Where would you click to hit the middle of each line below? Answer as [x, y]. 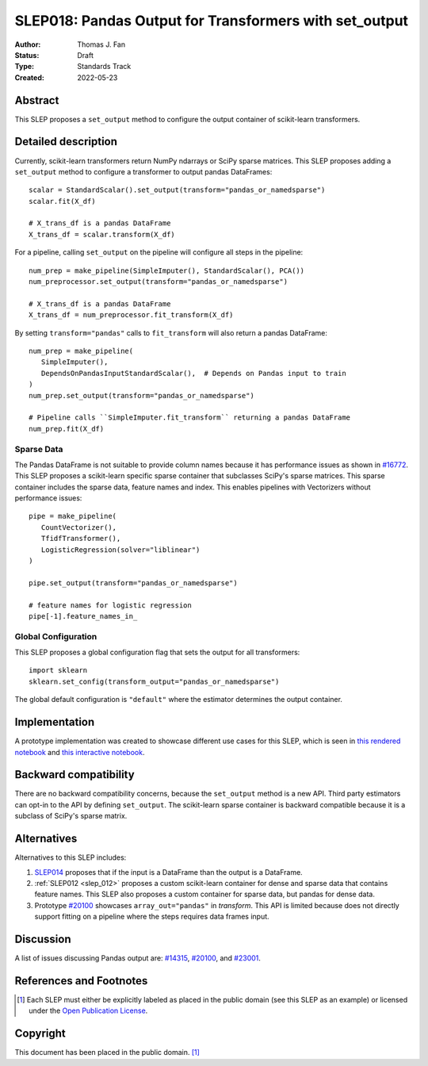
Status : [27, 55]
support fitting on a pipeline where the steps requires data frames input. [152, 917]
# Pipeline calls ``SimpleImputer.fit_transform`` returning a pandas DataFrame [190, 418]
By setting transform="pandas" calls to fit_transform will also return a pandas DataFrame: [171, 332]
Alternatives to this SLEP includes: [71, 857]
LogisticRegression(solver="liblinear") [120, 550]
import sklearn [58, 671]
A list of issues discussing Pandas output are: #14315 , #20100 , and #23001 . [138, 958]
